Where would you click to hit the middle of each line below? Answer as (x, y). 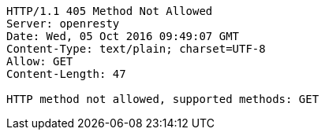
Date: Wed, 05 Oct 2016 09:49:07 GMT (123, 36)
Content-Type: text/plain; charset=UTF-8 (136, 49)
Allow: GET (40, 61)
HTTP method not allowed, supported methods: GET (163, 99)
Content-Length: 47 (66, 74)
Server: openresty (63, 24)
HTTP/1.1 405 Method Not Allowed (110, 11)
